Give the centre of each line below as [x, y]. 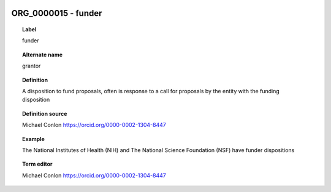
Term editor [37, 164]
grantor [32, 66]
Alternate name [43, 55]
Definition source [45, 113]
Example [34, 139]
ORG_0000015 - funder [57, 13]
